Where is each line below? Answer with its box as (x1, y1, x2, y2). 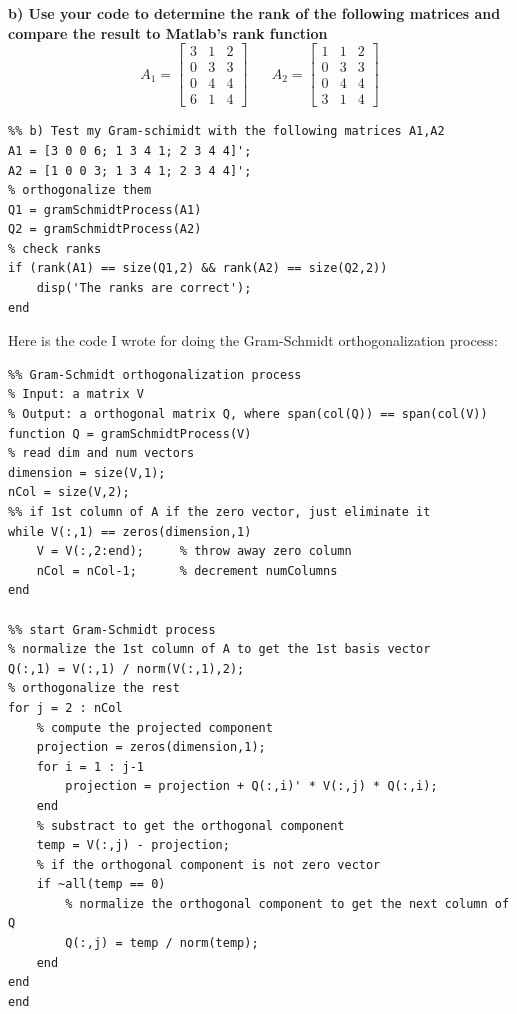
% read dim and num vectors (8, 446, 195, 461)
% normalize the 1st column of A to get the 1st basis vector (8, 642, 431, 657)
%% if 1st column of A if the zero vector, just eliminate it (8, 505, 431, 519)
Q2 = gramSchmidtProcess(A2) (8, 222, 202, 237)
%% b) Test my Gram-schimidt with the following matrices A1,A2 (8, 124, 445, 139)
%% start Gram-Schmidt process (8, 622, 216, 637)
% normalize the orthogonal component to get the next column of (65, 896, 510, 911)
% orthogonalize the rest (8, 681, 180, 696)
